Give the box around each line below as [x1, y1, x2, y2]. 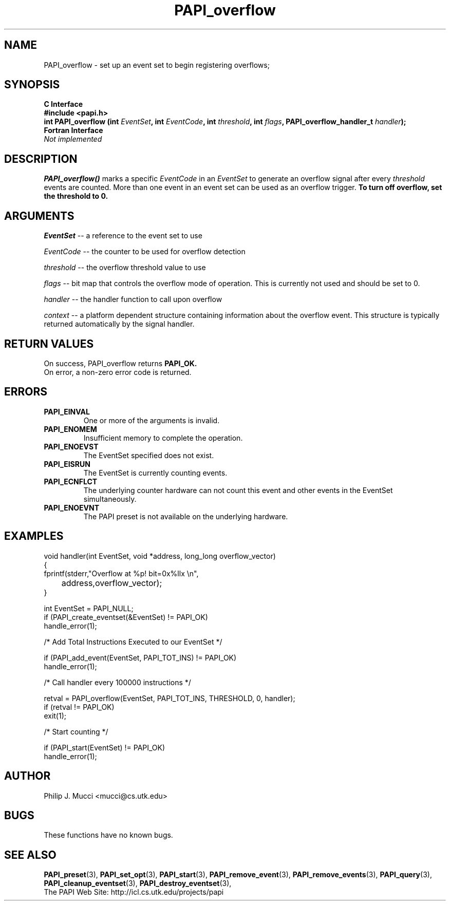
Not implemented [44, 135, 102, 144]
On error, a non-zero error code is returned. [44, 367, 192, 376]
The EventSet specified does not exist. [83, 450, 214, 460]
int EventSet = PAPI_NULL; [44, 604, 134, 613]
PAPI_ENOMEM [44, 424, 97, 433]
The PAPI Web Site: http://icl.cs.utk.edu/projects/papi [44, 888, 224, 897]
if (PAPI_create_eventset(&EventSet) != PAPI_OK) [44, 612, 208, 621]
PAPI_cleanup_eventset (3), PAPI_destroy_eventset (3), [44, 879, 232, 888]
